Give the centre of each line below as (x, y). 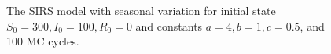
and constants (169, 25)
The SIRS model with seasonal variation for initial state (141, 11)
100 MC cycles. (43, 41)
